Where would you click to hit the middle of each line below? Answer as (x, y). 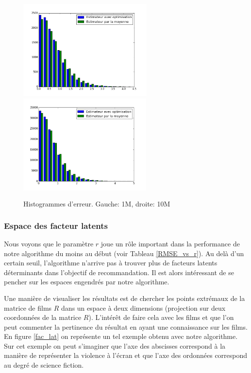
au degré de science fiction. (44, 365)
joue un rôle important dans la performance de (170, 243)
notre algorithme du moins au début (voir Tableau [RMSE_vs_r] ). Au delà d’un (124, 253)
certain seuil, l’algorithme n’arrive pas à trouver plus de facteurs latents (111, 263)
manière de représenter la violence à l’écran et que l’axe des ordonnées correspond (126, 355)
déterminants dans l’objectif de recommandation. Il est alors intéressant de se (119, 272)
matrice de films (28, 308)
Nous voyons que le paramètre (49, 243)
